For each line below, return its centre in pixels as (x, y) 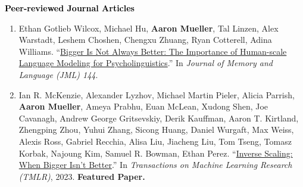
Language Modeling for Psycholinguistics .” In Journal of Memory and (146, 63)
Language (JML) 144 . (58, 74)
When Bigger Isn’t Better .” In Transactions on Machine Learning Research (155, 165)
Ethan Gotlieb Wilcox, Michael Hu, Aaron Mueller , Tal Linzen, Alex (149, 28)
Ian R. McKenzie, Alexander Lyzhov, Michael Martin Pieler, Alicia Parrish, (157, 94)
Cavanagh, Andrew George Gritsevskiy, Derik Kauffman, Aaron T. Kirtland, (159, 118)
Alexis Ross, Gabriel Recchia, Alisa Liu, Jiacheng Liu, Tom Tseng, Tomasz (155, 141)
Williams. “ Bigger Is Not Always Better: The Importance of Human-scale (153, 51)
